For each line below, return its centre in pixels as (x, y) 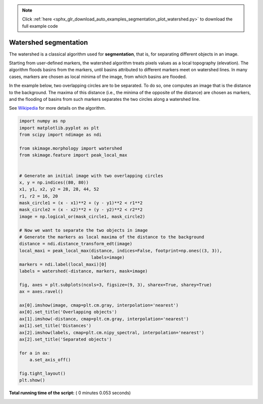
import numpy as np (42, 121)
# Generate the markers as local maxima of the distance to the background (112, 237)
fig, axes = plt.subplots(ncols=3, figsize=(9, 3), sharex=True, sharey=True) (115, 285)
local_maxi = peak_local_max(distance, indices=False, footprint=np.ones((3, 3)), (121, 250)
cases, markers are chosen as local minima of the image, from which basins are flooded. (98, 77)
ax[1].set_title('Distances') (55, 326)
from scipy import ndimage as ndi (60, 135)
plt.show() (32, 380)
